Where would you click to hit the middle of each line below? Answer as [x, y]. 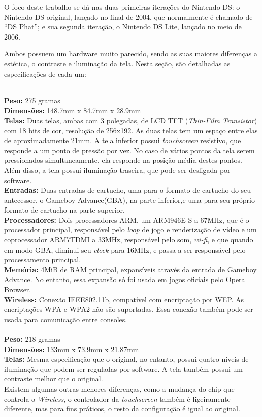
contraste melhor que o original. [54, 379]
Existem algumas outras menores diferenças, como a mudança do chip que [119, 388]
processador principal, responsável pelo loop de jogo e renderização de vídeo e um [130, 230]
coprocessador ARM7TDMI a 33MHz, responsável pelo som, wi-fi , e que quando [129, 240]
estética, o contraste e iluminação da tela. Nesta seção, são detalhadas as [117, 63]
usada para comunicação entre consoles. [66, 319]
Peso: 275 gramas [32, 100]
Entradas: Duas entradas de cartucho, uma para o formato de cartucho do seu [128, 190]
